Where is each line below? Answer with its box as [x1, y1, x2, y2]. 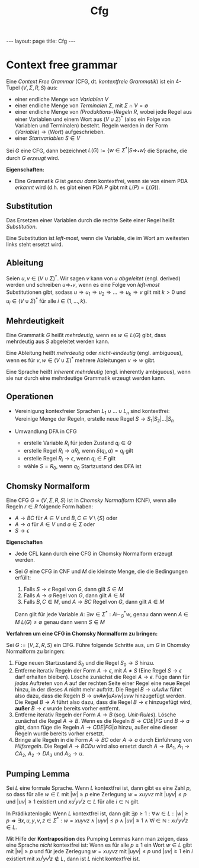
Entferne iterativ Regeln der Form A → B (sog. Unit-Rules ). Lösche [14, 711, 176, 718]
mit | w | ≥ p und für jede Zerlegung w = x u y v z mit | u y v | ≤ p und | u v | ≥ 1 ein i [6, 848, 193, 855]
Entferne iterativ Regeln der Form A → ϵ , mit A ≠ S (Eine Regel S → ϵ [14, 667, 182, 674]
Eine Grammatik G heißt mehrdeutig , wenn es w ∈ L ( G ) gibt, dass [6, 332, 166, 339]
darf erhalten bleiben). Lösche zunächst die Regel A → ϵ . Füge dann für [14, 673, 190, 680]
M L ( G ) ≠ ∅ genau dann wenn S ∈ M [14, 618, 105, 626]
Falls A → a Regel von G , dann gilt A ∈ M [23, 592, 124, 599]
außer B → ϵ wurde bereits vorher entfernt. [14, 704, 120, 712]
